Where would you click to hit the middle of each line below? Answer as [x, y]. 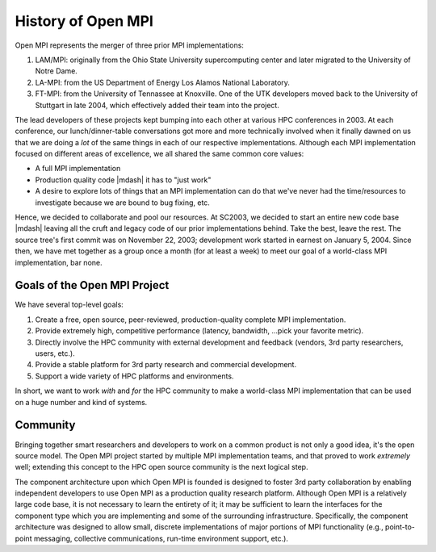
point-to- [400, 527]
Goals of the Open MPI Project [92, 285]
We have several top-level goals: [69, 305]
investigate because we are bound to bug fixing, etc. [122, 203]
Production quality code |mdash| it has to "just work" [123, 180]
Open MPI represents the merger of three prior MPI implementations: [129, 45]
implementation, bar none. [59, 262]
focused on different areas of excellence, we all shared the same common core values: [159, 154]
